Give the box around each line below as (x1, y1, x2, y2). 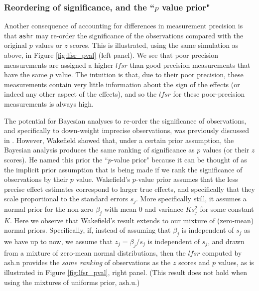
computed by (202, 247, 242, 258)
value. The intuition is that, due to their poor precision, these (55, 69, 244, 80)
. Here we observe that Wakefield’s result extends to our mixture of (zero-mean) (9, 215, 254, 225)
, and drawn (208, 236, 245, 247)
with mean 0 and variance (104, 203, 183, 214)
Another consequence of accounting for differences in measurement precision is (4, 20, 243, 31)
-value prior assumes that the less (135, 174, 238, 184)
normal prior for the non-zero (4, 203, 94, 214)
